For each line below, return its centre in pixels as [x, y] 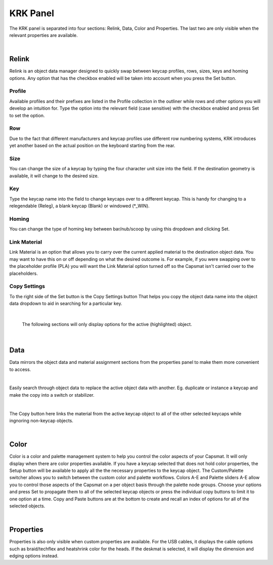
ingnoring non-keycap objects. [41, 420]
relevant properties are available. [43, 35]
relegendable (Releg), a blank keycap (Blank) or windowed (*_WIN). [80, 206]
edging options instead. [34, 556]
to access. [20, 369]
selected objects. [27, 506]
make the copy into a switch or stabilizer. [52, 395]
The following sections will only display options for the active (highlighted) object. [107, 324]
